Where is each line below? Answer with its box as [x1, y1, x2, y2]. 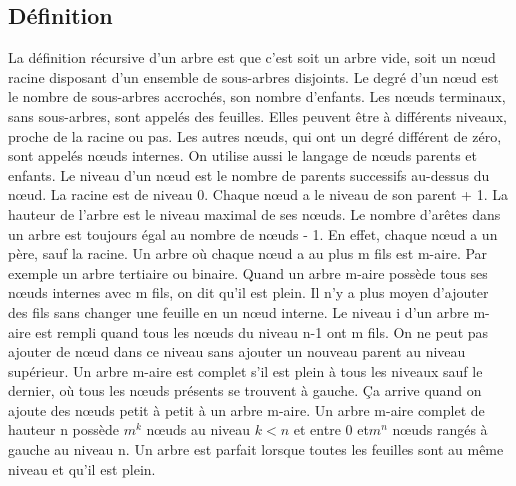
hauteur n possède [8, 419, 120, 440]
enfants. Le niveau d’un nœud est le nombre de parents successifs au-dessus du [8, 164, 490, 185]
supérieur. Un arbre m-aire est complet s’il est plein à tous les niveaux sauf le [8, 360, 483, 381]
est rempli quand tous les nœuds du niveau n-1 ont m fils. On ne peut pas [35, 321, 489, 342]
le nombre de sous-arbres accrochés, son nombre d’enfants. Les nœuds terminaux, [8, 86, 506, 107]
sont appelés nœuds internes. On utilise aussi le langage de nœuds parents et [8, 145, 477, 166]
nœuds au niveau [146, 419, 251, 440]
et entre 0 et [293, 419, 369, 440]
